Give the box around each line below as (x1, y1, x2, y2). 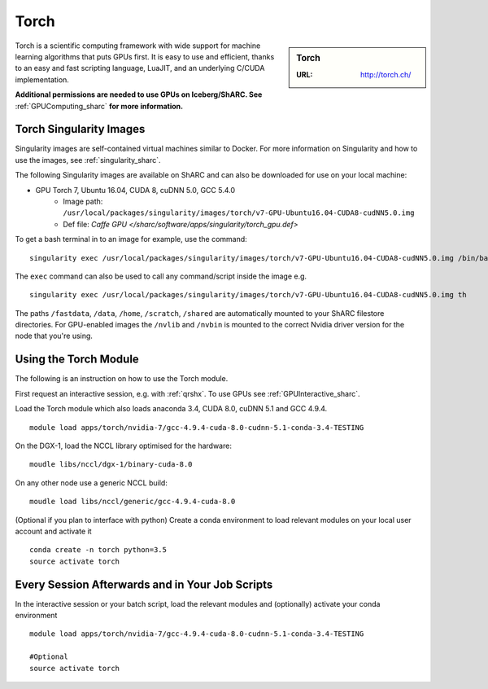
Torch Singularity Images (15, 122, 146, 136)
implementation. (15, 74, 69, 85)
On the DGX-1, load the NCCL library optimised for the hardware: (15, 441, 232, 450)
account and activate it (15, 526, 92, 536)
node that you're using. (15, 331, 94, 341)
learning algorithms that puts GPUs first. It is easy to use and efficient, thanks (15, 51, 275, 61)
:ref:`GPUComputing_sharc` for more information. (15, 101, 183, 111)
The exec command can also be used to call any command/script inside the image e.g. (15, 271, 307, 281)
